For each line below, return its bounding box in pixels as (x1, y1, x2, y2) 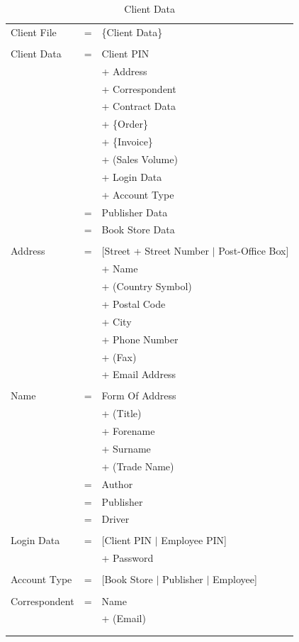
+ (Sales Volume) (101, 152, 178, 166)
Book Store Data (101, 222, 175, 237)
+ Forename (101, 424, 155, 438)
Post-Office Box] (218, 243, 289, 258)
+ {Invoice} (101, 134, 153, 149)
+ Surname (101, 441, 151, 455)
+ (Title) (101, 406, 142, 421)
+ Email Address (101, 367, 176, 382)
